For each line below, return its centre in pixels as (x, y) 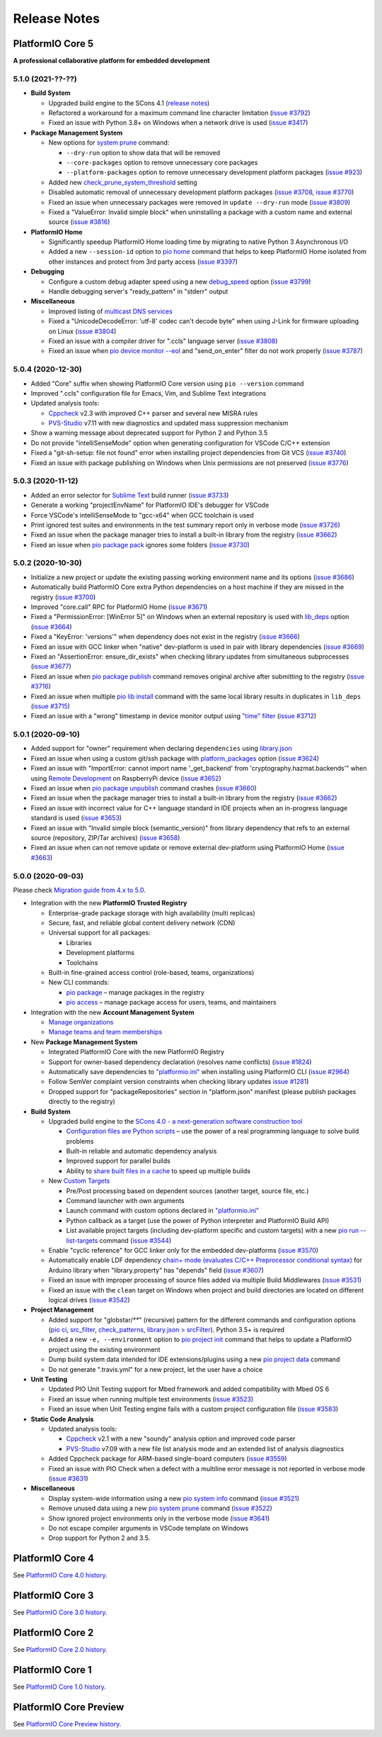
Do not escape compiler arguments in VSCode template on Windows (149, 1528)
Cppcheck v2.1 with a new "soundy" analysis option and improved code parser (181, 1439)
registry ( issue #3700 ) (63, 597)
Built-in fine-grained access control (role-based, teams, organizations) (151, 973)
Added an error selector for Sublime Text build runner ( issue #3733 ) (130, 495)
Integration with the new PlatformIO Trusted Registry (109, 903)
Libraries (79, 942)
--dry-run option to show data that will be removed (143, 152)
